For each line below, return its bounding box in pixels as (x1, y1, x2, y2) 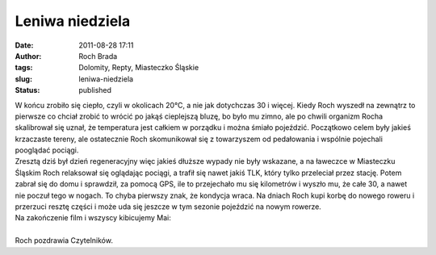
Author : (15, 51, 42, 61)
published (78, 86, 112, 95)
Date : (15, 40, 34, 50)
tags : (15, 63, 33, 73)
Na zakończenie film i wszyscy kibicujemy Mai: (15, 213, 171, 223)
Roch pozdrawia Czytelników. (15, 236, 113, 245)
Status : (15, 86, 40, 95)
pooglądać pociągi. (15, 145, 79, 155)
